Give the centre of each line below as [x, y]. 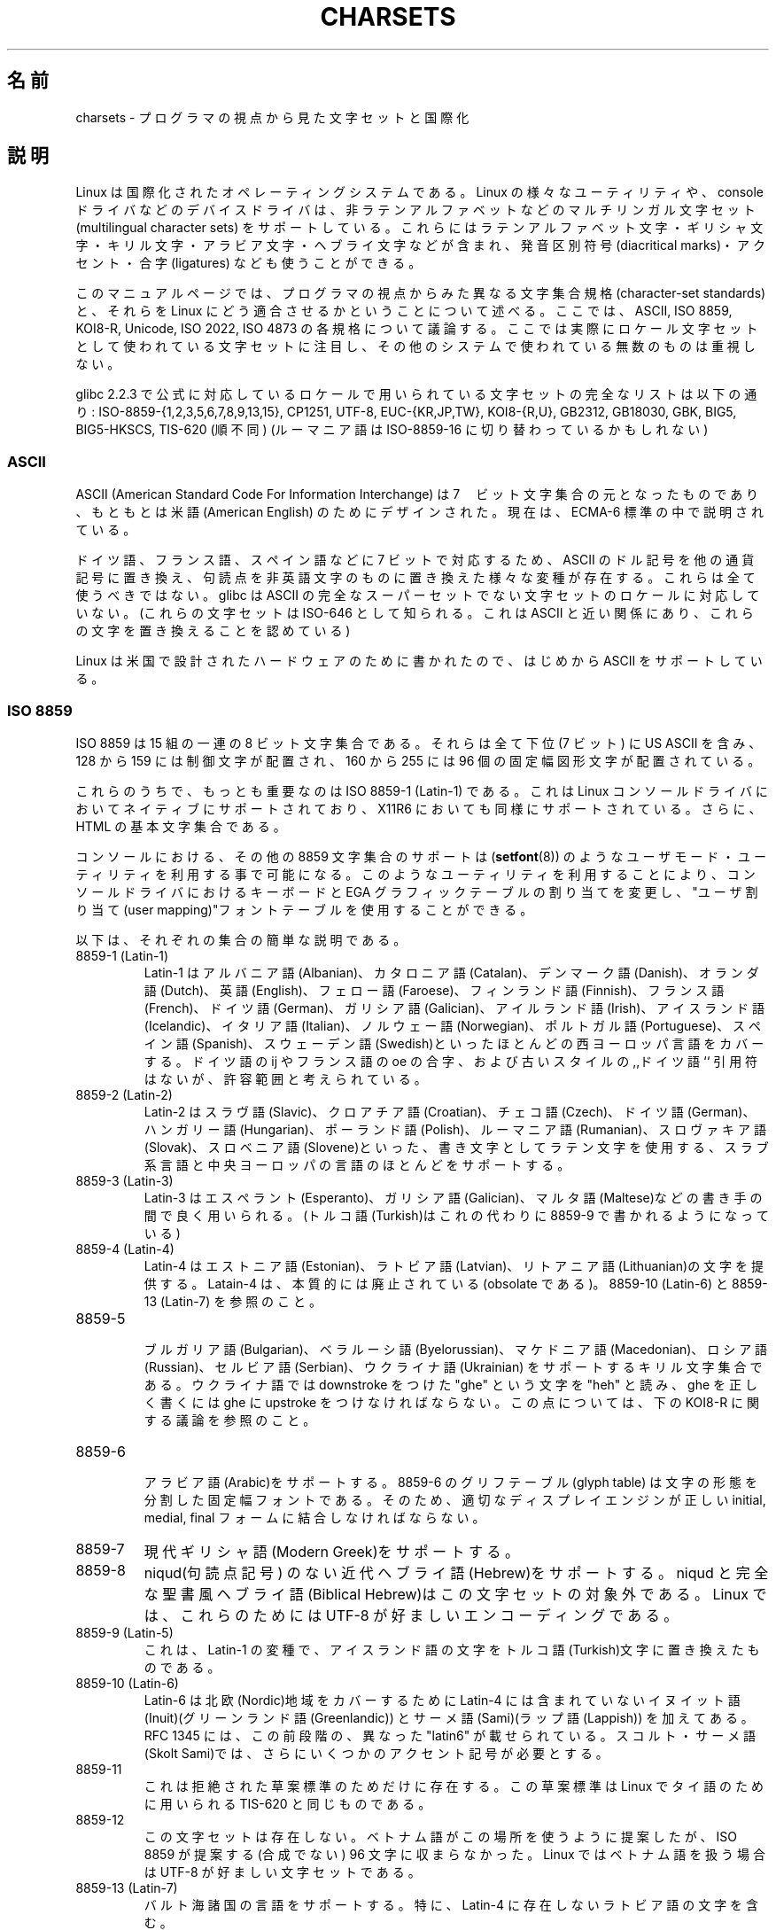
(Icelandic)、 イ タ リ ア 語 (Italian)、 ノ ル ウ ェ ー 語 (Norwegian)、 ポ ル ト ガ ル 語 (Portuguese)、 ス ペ [453, 1025]
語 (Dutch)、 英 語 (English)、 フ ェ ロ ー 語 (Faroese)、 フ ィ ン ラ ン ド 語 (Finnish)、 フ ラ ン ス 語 [434, 990]
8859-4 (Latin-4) [125, 1249]
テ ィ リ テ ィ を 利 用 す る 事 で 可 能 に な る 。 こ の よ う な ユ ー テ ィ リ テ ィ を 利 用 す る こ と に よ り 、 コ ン [415, 874]
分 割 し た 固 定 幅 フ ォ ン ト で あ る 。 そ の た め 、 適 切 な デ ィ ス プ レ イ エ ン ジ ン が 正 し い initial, [455, 1499]
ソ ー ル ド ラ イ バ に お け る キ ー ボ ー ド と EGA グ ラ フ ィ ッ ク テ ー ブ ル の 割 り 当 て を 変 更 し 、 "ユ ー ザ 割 [417, 891]
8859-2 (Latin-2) [124, 1094]
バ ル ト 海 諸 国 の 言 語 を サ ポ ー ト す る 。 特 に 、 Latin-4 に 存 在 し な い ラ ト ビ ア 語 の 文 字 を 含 [451, 1904]
